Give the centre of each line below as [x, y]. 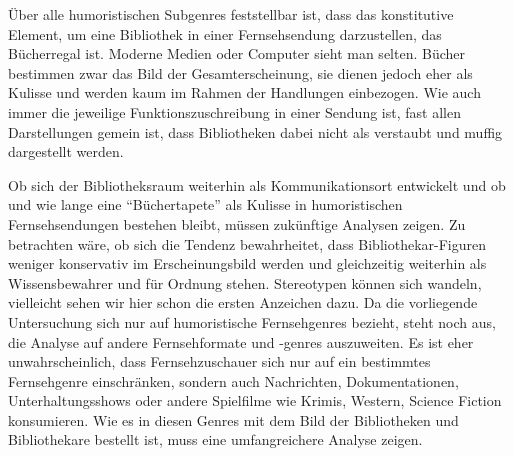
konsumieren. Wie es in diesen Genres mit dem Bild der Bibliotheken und [233, 419]
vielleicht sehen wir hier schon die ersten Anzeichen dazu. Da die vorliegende [243, 302]
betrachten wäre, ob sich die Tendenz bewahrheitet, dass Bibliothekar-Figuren [247, 243]
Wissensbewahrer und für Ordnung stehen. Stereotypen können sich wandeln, [245, 282]
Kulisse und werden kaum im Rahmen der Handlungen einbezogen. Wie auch [244, 92]
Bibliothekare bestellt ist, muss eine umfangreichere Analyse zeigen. [215, 439]
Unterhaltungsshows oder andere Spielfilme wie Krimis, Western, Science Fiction [255, 400]
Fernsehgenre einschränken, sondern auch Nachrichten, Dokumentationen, [233, 380]
